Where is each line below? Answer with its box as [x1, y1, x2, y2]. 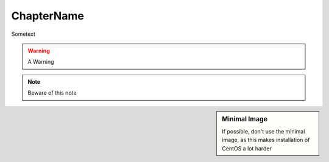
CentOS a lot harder [222, 144, 272, 152]
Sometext [11, 30, 36, 38]
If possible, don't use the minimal [222, 127, 305, 135]
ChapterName [11, 9, 85, 22]
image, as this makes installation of [222, 137, 310, 144]
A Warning [27, 58, 54, 66]
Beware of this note [27, 89, 77, 96]
